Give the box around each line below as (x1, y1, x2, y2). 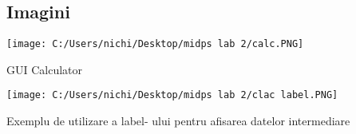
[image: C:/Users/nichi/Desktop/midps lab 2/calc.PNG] (6, 38, 304, 50)
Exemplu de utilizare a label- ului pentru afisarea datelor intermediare (6, 112, 350, 129)
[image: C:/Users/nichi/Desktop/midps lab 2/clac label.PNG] (6, 89, 338, 101)
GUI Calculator (6, 61, 83, 77)
